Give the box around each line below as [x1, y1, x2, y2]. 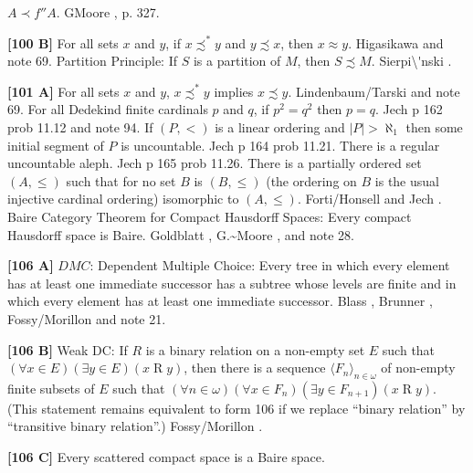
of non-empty [381, 358, 456, 377]
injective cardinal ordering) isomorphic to [7, 189, 239, 208]
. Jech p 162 [375, 100, 443, 119]
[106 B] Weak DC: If [7, 340, 128, 359]
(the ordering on [266, 171, 357, 190]
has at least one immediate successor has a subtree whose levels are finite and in [7, 273, 457, 292]
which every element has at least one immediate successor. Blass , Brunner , [7, 291, 433, 310]
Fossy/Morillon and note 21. [7, 309, 166, 328]
